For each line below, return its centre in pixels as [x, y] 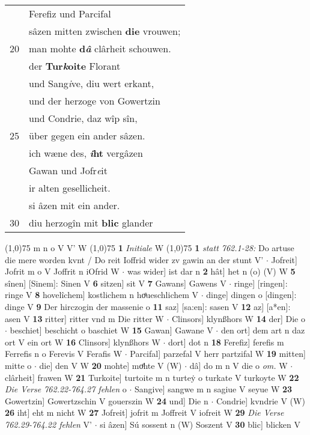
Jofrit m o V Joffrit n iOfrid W [62, 271]
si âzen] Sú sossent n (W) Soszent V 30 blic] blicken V [200, 424]
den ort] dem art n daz [263, 330]
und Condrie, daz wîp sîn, [83, 118]
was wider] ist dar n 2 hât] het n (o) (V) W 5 [211, 271]
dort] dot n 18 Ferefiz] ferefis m [226, 342]
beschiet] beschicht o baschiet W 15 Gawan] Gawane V [111, 330]
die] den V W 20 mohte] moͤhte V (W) [111, 365]
